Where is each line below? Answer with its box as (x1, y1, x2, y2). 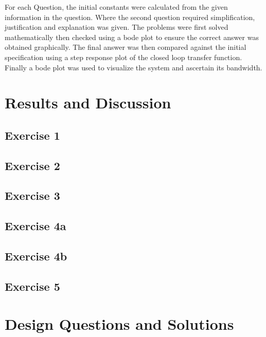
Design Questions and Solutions (5, 313, 234, 334)
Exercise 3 (5, 188, 60, 203)
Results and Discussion (5, 92, 171, 113)
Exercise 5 (5, 278, 60, 294)
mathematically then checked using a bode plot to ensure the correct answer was (5, 31, 259, 42)
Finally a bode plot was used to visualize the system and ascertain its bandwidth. (5, 62, 262, 72)
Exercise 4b (5, 248, 67, 264)
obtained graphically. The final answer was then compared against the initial (5, 42, 246, 52)
